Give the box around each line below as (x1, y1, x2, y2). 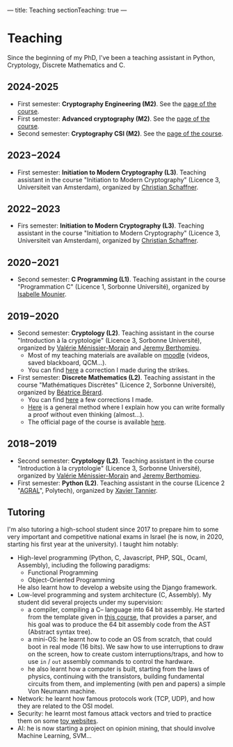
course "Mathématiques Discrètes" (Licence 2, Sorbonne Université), (17, 380, 216, 389)
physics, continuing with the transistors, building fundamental (27, 672, 204, 680)
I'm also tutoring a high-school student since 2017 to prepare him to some (7, 525, 219, 533)
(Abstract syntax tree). (27, 628, 93, 636)
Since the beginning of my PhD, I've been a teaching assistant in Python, (7, 53, 216, 61)
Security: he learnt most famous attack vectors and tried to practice (17, 709, 212, 718)
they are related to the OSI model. (17, 702, 114, 710)
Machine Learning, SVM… (17, 731, 92, 739)
